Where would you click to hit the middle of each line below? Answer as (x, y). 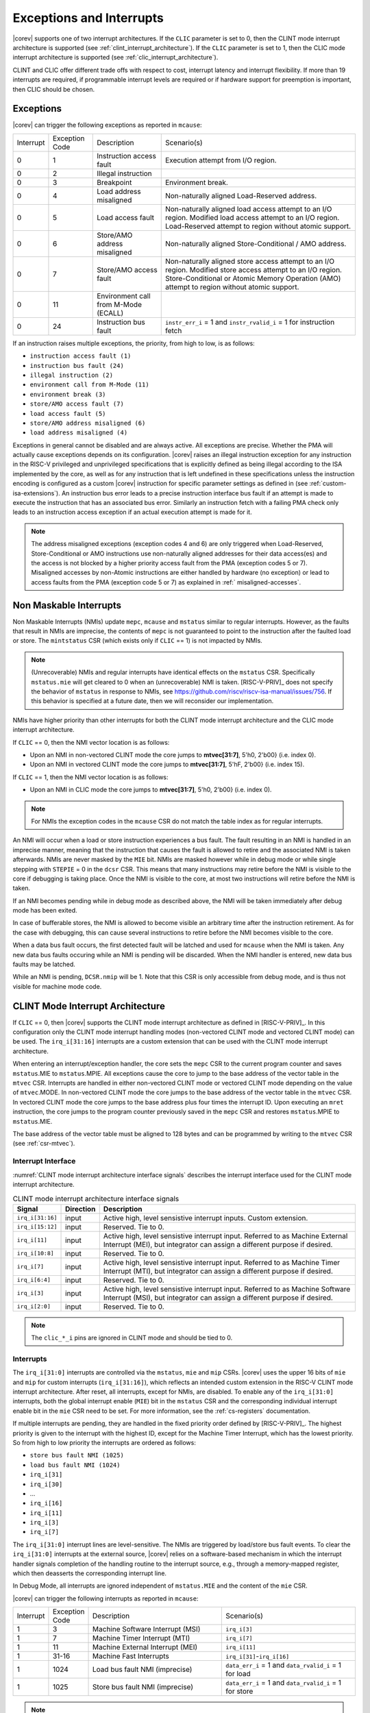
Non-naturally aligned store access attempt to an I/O (250, 261)
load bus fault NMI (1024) (75, 1465)
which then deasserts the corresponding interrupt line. (90, 1573)
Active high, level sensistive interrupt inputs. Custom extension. (206, 1218)
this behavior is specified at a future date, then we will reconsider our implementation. (152, 701)
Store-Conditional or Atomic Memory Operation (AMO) (253, 278)
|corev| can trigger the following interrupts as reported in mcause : (106, 1598)
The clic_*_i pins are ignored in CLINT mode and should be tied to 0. (132, 1338)
